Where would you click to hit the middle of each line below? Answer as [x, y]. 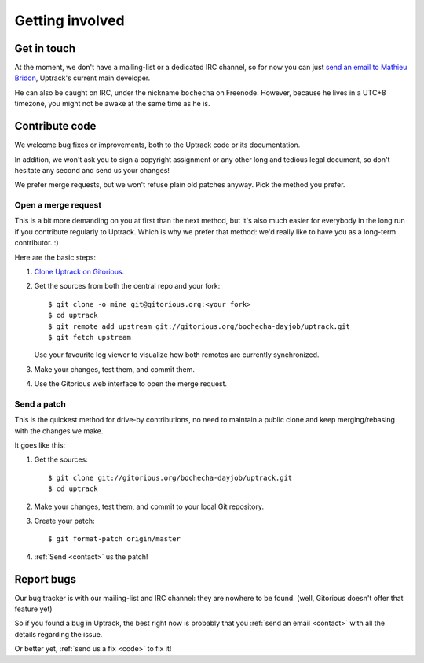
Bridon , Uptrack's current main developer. [82, 78]
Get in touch [45, 48]
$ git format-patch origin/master [114, 539]
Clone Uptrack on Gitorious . [79, 272]
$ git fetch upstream [90, 337]
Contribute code [55, 126]
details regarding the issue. [58, 634]
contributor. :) [37, 243]
